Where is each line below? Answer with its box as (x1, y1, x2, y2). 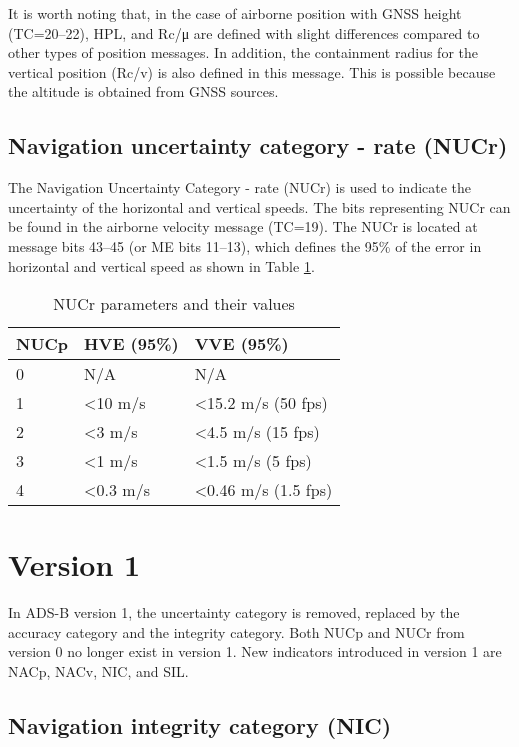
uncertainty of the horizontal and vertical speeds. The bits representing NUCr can (8, 196, 511, 217)
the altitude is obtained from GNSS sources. (8, 81, 279, 102)
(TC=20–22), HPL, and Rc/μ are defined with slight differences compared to (8, 22, 480, 43)
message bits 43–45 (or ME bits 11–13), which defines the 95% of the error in (8, 235, 482, 256)
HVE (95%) (84, 332, 179, 356)
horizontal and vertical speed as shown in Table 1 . (8, 255, 315, 276)
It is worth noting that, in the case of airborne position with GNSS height (8, 3, 462, 23)
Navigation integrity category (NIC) (8, 710, 392, 741)
